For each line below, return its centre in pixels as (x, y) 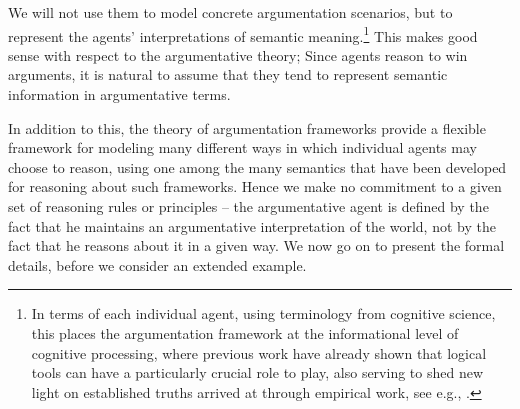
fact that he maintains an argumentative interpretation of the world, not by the (252, 225)
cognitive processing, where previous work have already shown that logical (259, 352)
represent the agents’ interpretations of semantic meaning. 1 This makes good (243, 34)
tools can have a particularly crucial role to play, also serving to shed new (257, 372)
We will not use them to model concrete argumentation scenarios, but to (230, 12)
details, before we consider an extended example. (157, 264)
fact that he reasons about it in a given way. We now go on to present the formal (256, 245)
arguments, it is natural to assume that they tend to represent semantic (228, 74)
